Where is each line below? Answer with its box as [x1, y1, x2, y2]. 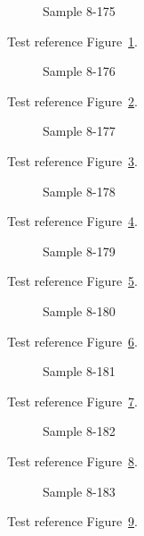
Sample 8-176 [43, 62, 116, 80]
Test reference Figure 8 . [7, 451, 138, 470]
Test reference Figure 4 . [7, 212, 138, 230]
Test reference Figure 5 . [7, 272, 138, 290]
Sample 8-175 [43, 2, 116, 20]
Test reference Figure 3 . [7, 151, 138, 170]
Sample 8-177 [43, 121, 116, 140]
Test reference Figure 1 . [7, 31, 138, 50]
